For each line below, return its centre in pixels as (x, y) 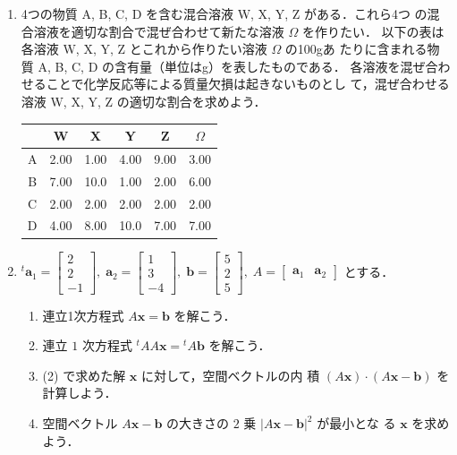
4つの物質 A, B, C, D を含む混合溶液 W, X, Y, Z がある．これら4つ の (224, 13)
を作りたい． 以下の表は (373, 31)
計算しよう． (80, 393)
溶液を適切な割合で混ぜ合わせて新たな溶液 (159, 31)
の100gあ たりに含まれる (356, 49)
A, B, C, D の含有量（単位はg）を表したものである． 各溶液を (219, 66)
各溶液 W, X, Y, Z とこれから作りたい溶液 (144, 49)
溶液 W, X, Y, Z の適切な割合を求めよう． (144, 101)
